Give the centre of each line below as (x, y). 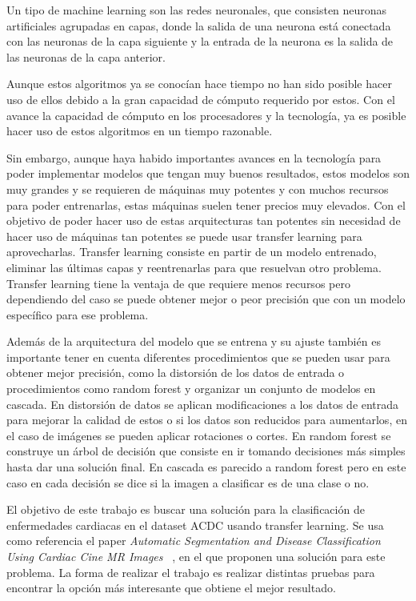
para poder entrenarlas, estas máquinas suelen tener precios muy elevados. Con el (206, 204)
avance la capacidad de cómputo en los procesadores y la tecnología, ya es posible (206, 115)
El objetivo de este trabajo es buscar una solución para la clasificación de (186, 509)
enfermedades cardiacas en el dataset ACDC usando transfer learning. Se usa (195, 525)
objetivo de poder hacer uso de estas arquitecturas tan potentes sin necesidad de (204, 220)
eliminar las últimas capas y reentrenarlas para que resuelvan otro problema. (194, 267)
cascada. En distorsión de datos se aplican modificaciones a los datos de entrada (203, 404)
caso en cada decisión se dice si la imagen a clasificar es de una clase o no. (188, 482)
